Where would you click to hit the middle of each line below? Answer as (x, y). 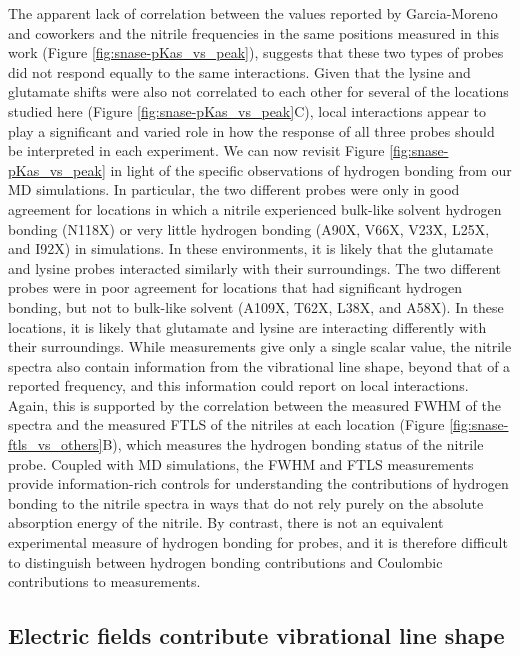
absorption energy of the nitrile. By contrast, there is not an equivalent (226, 522)
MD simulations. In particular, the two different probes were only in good (234, 189)
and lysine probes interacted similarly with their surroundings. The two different (255, 267)
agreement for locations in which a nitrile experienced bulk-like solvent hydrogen (255, 208)
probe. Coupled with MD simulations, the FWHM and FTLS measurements (241, 463)
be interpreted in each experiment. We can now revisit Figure (196, 150)
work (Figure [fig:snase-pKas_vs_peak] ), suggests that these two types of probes (256, 52)
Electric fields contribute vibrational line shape (256, 635)
